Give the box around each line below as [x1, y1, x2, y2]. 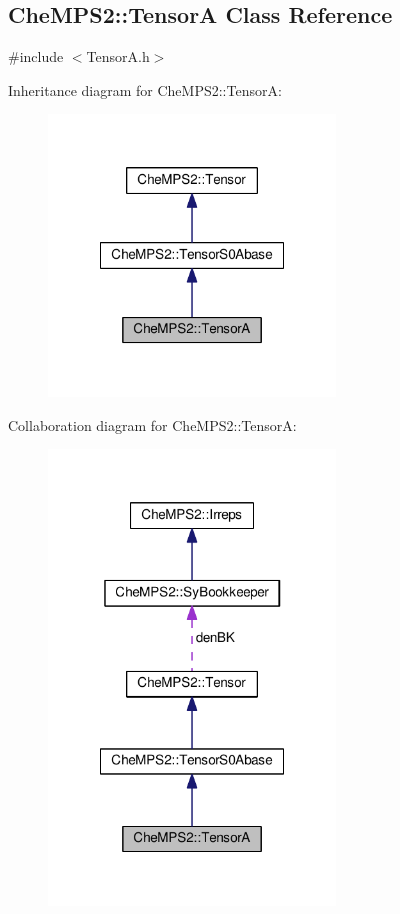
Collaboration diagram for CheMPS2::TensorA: [8, 414, 297, 435]
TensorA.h [86, 46, 150, 67]
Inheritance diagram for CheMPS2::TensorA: [8, 79, 282, 100]
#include [8, 46, 64, 67]
